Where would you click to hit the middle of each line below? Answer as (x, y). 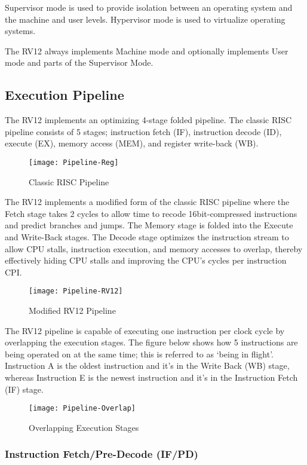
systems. (20, 31)
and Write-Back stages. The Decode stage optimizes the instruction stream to (147, 236)
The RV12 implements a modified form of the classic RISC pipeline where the (147, 202)
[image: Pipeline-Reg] (74, 162)
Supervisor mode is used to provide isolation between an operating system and (149, 7)
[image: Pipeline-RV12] (76, 291)
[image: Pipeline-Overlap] (82, 409)
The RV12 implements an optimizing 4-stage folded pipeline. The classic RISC (148, 120)
